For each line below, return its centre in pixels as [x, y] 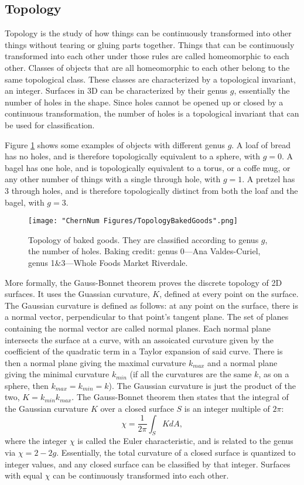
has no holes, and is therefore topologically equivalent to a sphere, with [132, 156]
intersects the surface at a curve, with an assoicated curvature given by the [139, 339]
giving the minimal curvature [57, 374]
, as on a [274, 374]
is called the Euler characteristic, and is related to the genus [185, 441]
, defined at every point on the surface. [229, 294]
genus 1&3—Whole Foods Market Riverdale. [108, 262]
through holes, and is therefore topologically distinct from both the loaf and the [155, 190]
